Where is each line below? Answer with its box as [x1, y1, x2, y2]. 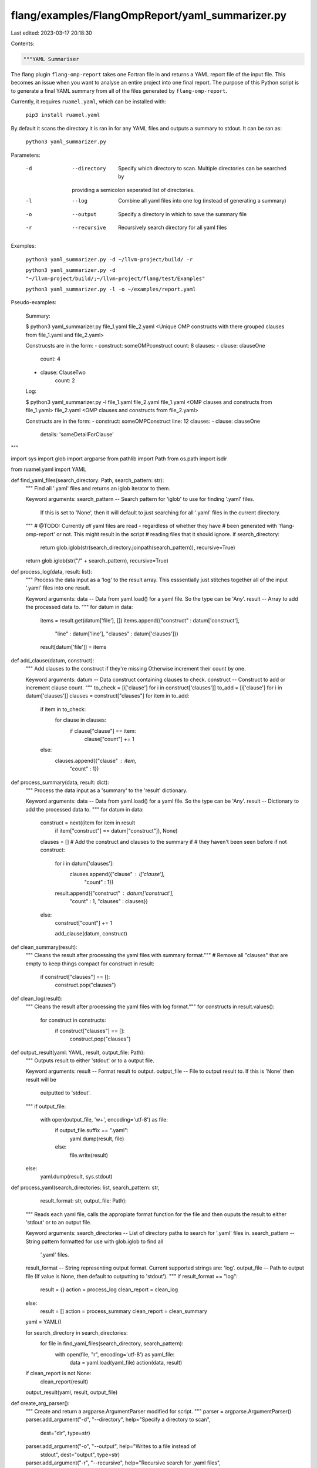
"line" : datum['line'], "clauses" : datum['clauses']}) [55, 630, 178, 637]
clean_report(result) [40, 1378, 89, 1385]
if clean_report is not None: [25, 1370, 92, 1377]
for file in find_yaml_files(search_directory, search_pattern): [40, 1340, 184, 1347]
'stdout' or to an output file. [25, 1218, 92, 1225]
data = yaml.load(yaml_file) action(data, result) [69, 1359, 183, 1366]
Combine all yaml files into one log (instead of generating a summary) [118, 197, 287, 204]
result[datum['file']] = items [40, 644, 107, 651]
